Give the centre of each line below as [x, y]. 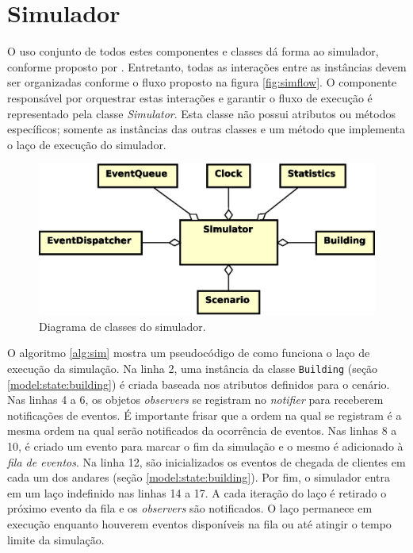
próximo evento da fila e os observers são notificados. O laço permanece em [190, 508]
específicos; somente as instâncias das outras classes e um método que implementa [206, 129]
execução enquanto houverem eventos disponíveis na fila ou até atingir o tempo [199, 523]
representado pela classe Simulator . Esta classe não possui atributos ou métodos [201, 113]
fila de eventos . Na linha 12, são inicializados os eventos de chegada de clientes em [206, 461]
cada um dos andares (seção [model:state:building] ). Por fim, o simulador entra [199, 477]
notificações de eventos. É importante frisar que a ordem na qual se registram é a [205, 415]
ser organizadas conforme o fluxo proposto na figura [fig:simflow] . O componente [202, 82]
